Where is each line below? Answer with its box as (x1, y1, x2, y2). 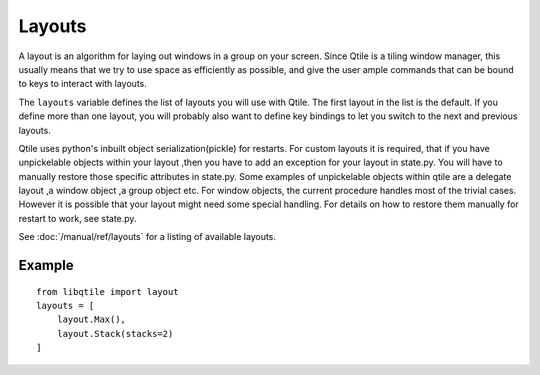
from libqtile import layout (36, 286, 179, 297)
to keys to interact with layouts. (18, 78, 147, 90)
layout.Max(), (56, 314, 127, 325)
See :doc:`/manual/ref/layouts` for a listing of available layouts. (18, 231, 277, 243)
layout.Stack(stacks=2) (56, 328, 174, 339)
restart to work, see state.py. (18, 212, 137, 224)
